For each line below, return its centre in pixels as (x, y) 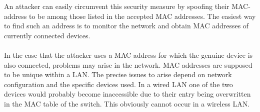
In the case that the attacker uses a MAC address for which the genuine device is (128, 55)
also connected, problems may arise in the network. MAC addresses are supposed (128, 64)
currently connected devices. (47, 35)
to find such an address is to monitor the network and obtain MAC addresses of (126, 26)
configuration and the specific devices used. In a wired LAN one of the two (118, 84)
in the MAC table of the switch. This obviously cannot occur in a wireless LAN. (127, 103)
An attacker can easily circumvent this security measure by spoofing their (117, 6)
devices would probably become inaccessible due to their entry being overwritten (127, 94)
